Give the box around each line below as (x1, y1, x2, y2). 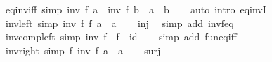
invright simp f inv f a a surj (5, 42, 161, 57)
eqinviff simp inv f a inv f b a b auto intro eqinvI (5, 2, 266, 16)
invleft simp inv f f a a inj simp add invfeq (5, 15, 234, 30)
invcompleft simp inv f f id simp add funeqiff (5, 29, 237, 44)
